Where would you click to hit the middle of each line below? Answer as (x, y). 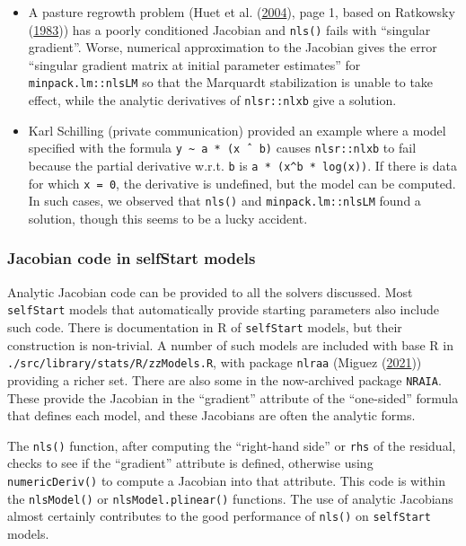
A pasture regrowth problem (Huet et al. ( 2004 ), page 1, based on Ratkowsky (242, 12)
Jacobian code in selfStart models (132, 258)
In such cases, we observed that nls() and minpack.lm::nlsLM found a (224, 201)
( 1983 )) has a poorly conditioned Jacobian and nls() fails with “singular (229, 29)
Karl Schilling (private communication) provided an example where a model (237, 130)
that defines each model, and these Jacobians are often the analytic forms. (211, 415)
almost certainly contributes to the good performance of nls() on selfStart (219, 516)
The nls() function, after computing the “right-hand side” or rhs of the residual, (232, 445)
